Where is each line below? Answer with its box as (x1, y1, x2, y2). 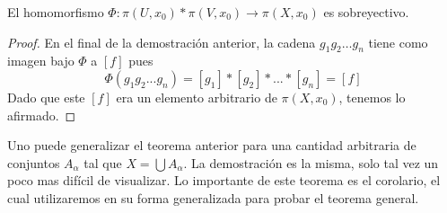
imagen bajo (7, 51, 74, 70)
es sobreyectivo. (323, 3, 409, 21)
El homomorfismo (7, 3, 104, 21)
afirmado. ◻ (7, 105, 76, 124)
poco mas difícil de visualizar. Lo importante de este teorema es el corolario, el (7, 171, 441, 190)
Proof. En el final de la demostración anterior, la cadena (7, 32, 316, 51)
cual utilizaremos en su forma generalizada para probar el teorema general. (7, 188, 419, 207)
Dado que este (7, 87, 85, 106)
